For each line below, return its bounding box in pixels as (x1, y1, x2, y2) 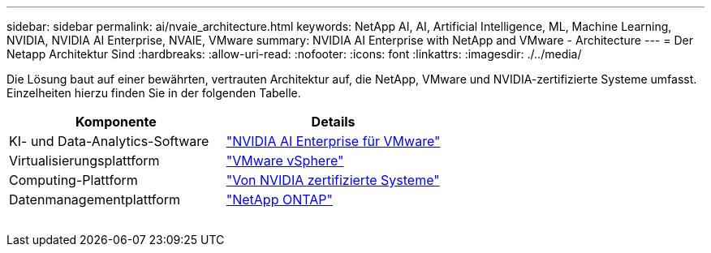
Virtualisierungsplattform (9, 152, 160, 169)
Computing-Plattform (9, 172, 138, 188)
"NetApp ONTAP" (226, 191, 333, 208)
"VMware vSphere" (226, 152, 344, 169)
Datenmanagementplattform (9, 191, 181, 208)
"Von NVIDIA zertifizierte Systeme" (226, 172, 440, 188)
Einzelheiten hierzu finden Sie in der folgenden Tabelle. (6, 86, 301, 100)
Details (311, 114, 355, 130)
